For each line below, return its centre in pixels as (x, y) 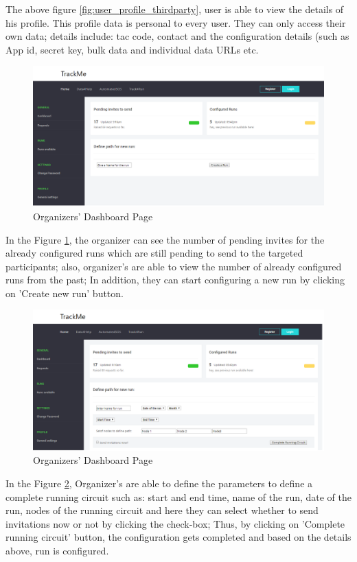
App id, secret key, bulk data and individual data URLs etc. (132, 49)
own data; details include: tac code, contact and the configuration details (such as (177, 36)
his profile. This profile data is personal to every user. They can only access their (176, 22)
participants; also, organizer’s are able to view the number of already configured (174, 266)
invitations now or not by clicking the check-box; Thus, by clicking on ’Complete (175, 523)
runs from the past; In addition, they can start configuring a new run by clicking (175, 280)
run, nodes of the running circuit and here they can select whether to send (162, 510)
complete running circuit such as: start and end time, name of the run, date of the (178, 496)
